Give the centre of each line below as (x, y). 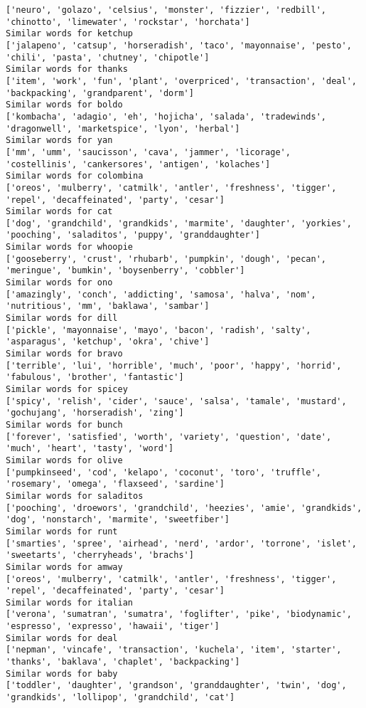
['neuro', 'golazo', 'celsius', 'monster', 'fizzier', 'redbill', (166, 10)
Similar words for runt (62, 531)
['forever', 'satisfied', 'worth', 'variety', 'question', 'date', (169, 437)
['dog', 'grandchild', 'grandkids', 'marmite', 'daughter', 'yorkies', (179, 223)
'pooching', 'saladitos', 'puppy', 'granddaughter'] (133, 235)
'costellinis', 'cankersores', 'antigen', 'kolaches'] (138, 164)
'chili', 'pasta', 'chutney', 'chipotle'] (108, 57)
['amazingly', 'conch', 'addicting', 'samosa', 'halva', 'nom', (161, 294)
